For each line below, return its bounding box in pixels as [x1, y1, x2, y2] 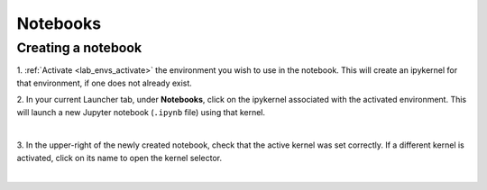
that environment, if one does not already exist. [16, 77, 193, 88]
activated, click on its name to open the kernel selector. [16, 152, 223, 163]
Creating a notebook [16, 40, 142, 56]
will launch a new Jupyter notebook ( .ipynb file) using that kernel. [16, 106, 266, 117]
